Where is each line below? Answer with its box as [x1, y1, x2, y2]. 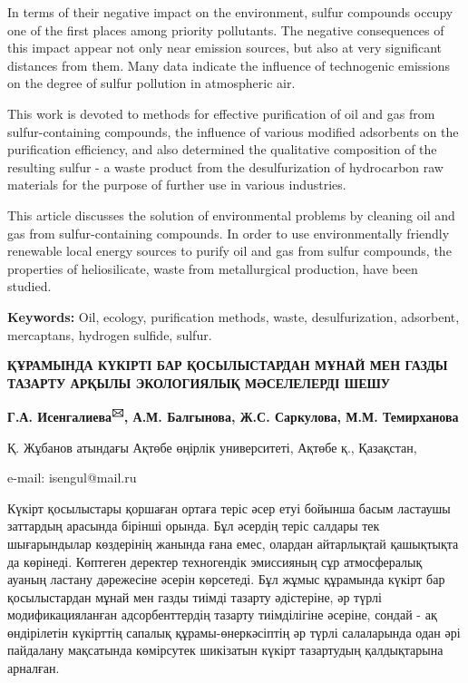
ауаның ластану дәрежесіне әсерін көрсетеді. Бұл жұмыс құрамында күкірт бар [7, 570, 445, 589]
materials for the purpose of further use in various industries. [7, 175, 346, 194]
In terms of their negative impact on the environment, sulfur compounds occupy [7, 3, 453, 21]
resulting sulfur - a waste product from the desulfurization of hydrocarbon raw [7, 157, 444, 176]
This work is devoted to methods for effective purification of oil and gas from [7, 103, 435, 122]
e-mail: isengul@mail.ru [7, 468, 137, 487]
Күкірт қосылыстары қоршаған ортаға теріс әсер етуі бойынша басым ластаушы [7, 498, 451, 517]
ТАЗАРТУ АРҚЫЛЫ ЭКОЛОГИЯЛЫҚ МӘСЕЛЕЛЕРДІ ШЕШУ [7, 373, 391, 392]
